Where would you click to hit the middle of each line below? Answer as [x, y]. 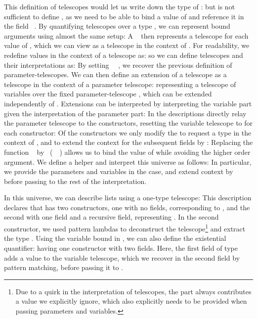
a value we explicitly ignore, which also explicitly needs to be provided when [131, 301]
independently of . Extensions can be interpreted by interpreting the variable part [128, 103]
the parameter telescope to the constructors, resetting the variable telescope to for [128, 123]
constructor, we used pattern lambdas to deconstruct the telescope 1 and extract [125, 228]
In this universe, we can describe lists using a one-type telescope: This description [128, 198]
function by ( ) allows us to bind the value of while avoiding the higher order [127, 152]
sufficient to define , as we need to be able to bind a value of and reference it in [124, 16]
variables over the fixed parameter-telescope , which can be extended [108, 94]
